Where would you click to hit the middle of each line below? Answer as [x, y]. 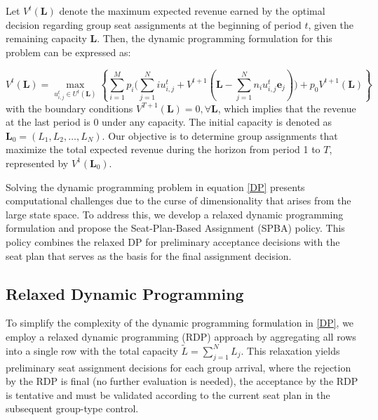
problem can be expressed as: [68, 52]
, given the [331, 24]
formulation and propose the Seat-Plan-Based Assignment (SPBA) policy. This [175, 228]
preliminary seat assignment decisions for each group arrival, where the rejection [178, 367]
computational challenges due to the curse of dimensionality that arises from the [178, 201]
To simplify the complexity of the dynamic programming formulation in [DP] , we [180, 323]
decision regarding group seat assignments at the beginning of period [154, 24]
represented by [37, 163]
